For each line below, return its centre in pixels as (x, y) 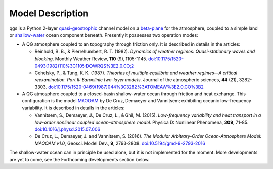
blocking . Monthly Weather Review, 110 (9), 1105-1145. (91, 59)
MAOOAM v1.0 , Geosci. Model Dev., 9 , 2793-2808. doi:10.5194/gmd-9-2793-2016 (120, 143)
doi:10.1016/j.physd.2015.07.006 (67, 129)
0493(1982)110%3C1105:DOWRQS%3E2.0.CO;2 (84, 66)
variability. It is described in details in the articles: (73, 108)
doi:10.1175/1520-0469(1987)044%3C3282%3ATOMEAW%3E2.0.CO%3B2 (126, 87)
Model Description (49, 13)
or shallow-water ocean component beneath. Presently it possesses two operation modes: (104, 35)
